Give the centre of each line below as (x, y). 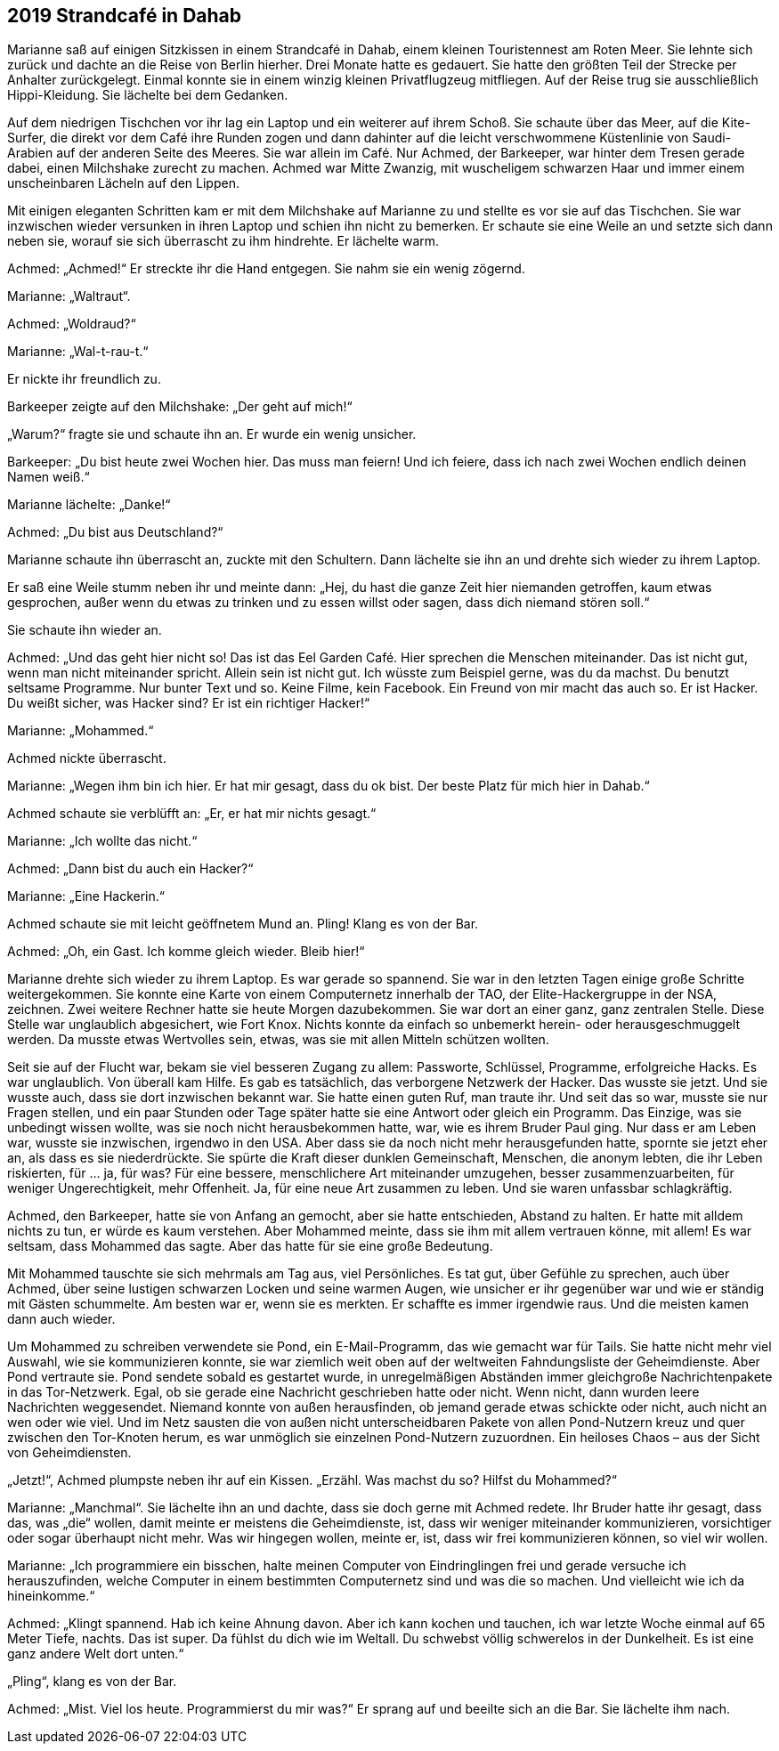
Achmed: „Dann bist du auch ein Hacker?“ (130, 869)
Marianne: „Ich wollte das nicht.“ (102, 841)
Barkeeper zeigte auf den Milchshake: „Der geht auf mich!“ (180, 407)
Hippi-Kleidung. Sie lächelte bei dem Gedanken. (148, 95)
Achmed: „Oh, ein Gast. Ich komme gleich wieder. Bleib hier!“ (186, 952)
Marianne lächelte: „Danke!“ (89, 505)
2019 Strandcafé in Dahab (125, 16)
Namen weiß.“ (49, 477)
